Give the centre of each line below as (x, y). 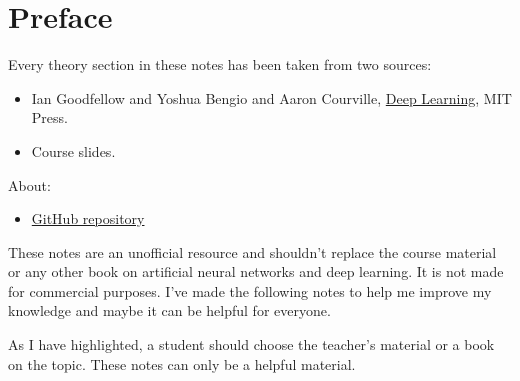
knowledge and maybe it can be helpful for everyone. (169, 310)
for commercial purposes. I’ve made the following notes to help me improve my (250, 290)
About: (29, 184)
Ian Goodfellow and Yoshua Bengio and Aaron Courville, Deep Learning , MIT (271, 97)
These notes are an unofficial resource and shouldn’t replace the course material (252, 251)
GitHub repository (88, 218)
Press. (49, 117)
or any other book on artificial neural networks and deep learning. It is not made (256, 271)
